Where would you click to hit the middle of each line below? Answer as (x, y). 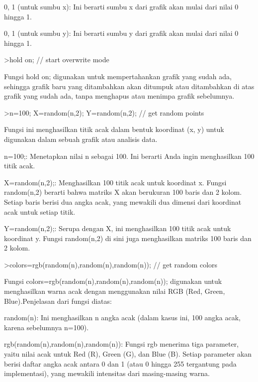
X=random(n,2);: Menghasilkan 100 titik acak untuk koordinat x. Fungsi (115, 182)
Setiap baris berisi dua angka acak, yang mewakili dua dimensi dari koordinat (123, 201)
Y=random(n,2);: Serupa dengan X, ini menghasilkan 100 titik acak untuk (118, 228)
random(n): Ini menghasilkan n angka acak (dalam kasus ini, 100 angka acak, (122, 318)
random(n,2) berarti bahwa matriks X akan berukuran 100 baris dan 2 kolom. (123, 192)
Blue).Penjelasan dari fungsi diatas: (58, 301)
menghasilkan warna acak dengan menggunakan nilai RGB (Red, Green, (115, 291)
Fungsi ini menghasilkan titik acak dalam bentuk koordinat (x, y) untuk (114, 129)
